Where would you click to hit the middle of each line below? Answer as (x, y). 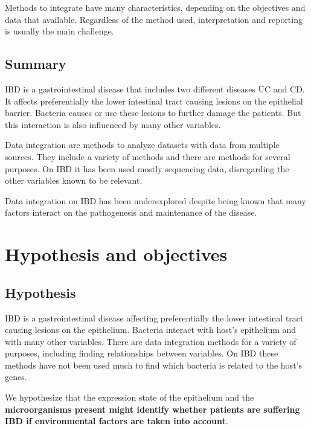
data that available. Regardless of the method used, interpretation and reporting (154, 19)
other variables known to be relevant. (74, 180)
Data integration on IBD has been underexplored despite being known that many (155, 200)
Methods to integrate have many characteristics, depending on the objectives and (155, 7)
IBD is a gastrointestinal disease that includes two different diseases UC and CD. (155, 89)
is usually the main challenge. (59, 31)
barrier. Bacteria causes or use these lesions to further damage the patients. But (153, 113)
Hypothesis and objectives (116, 254)
